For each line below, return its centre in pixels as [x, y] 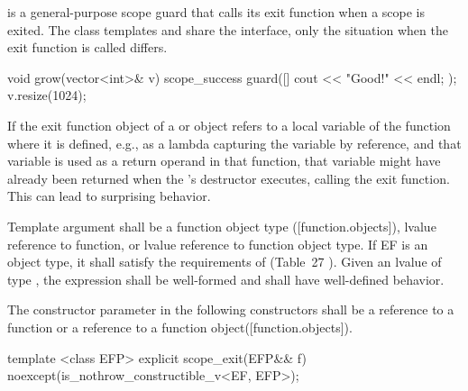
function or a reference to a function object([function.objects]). [180, 327]
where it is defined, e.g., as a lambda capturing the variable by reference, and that [234, 143]
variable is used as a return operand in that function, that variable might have [224, 161]
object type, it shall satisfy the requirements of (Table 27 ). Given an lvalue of [225, 262]
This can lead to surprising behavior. [109, 196]
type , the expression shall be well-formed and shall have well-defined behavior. [226, 279]
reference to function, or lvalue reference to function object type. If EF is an [218, 244]
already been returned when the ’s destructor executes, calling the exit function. [229, 178]
